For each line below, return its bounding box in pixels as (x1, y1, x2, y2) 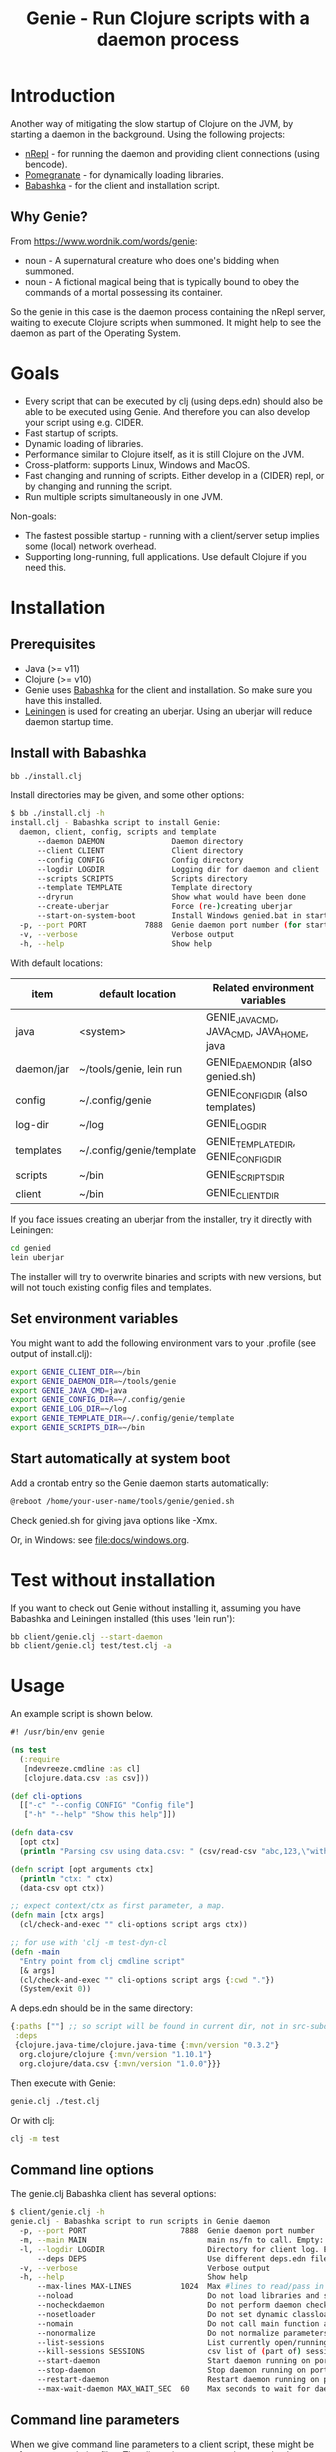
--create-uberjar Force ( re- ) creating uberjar (36, 902, 293, 912)
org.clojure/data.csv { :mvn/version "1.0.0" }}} (19, 2058, 222, 2069)
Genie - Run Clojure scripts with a (26, 7, 310, 30)
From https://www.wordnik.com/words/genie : (10, 235, 198, 247)
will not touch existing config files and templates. (10, 1281, 212, 1293)
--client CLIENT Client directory (36, 845, 244, 856)
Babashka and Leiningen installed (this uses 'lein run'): (10, 1612, 236, 1624)
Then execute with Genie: (10, 2077, 116, 2089)
